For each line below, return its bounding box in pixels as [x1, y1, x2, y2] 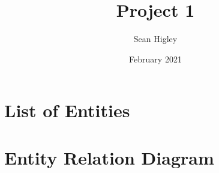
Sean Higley [133, 32, 178, 45]
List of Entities [4, 98, 130, 123]
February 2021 [129, 52, 182, 65]
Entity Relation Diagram [4, 145, 214, 169]
